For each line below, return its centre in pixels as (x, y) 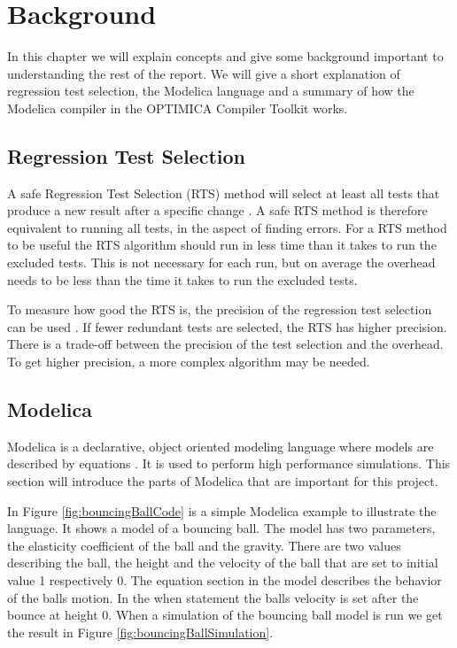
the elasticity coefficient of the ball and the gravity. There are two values (204, 545)
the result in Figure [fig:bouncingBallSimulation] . (140, 632)
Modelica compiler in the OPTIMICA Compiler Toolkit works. (178, 108)
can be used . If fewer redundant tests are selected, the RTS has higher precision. (227, 326)
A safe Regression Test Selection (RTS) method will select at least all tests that (224, 193)
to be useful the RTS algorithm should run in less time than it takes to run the (222, 245)
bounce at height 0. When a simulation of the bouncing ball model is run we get (225, 615)
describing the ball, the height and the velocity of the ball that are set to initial (223, 563)
